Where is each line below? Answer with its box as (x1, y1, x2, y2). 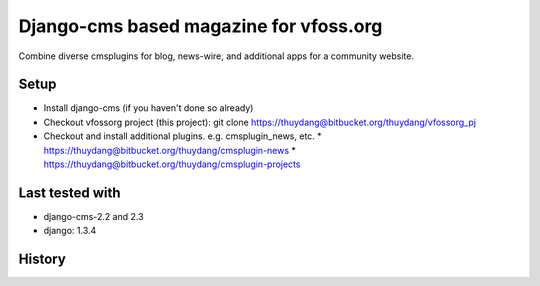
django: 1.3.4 (43, 225, 97, 237)
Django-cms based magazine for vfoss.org (18, 15, 383, 37)
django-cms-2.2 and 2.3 (43, 210, 144, 222)
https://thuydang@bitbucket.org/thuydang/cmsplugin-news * (43, 144, 297, 156)
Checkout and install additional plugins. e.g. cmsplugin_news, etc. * (43, 130, 322, 142)
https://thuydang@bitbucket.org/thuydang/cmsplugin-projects (43, 158, 301, 170)
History (18, 251, 67, 268)
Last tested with (18, 184, 121, 201)
